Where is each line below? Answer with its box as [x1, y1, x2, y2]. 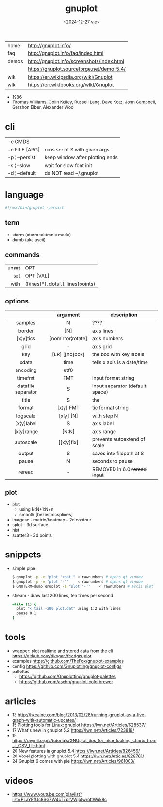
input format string [92, 375, 135, 382]
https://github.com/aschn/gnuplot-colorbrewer [19, 678, 113, 685]
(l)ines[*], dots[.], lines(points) [25, 280, 96, 287]
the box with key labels [92, 351, 145, 358]
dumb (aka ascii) [12, 236, 46, 243]
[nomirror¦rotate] [49, 336, 88, 342]
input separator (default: [92, 383, 148, 389]
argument [56, 311, 80, 318]
